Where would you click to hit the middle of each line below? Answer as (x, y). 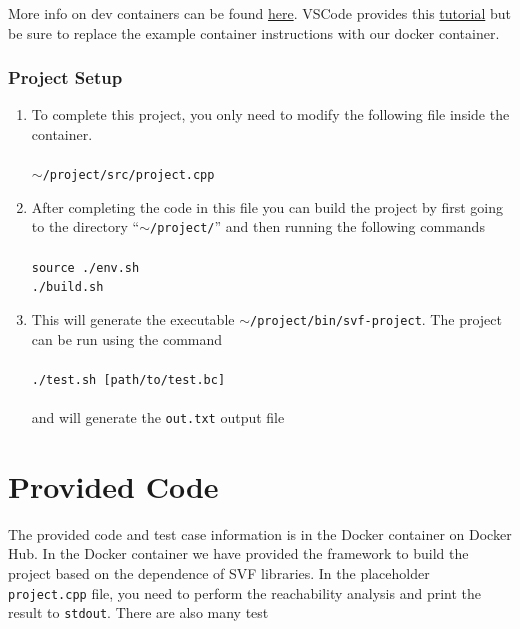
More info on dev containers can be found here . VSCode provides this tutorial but (259, 13)
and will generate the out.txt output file (158, 417)
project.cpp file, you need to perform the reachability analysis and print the (245, 592)
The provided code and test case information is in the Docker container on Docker (260, 533)
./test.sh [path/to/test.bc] (128, 379)
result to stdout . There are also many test (138, 612)
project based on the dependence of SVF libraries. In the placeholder (219, 573)
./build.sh (67, 287)
